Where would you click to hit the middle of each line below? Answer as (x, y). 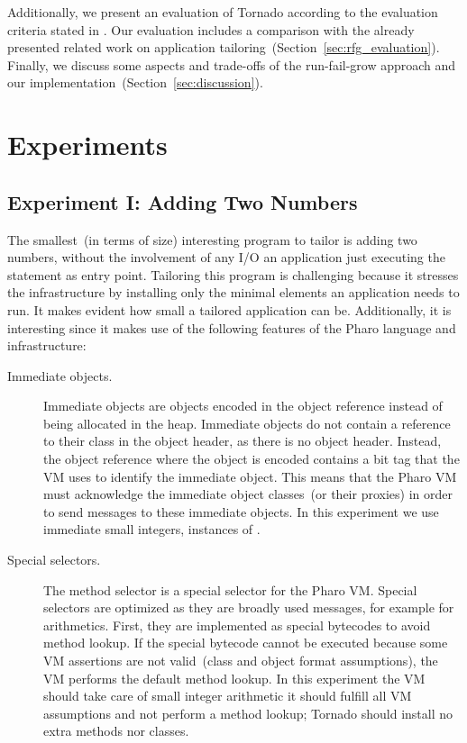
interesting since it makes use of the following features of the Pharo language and (232, 327)
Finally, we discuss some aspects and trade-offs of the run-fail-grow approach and (232, 64)
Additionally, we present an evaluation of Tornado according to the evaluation (223, 12)
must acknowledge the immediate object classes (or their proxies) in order (248, 494)
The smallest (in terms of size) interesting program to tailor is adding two (212, 239)
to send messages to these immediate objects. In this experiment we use (241, 511)
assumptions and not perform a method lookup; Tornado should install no (248, 713)
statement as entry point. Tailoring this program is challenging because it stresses (233, 274)
